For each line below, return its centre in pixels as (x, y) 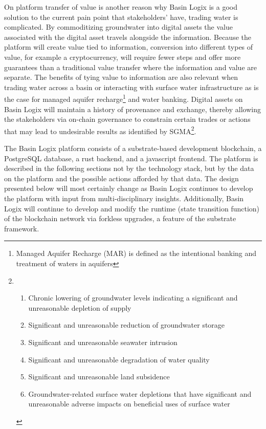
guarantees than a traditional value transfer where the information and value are (130, 67)
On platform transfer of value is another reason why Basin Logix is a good (121, 7)
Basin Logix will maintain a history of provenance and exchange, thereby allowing (132, 109)
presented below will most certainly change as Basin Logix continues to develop (129, 188)
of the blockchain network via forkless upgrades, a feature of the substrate (120, 218)
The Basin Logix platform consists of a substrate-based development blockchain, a (133, 148)
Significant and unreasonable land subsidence (99, 377)
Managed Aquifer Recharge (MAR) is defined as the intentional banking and (136, 253)
